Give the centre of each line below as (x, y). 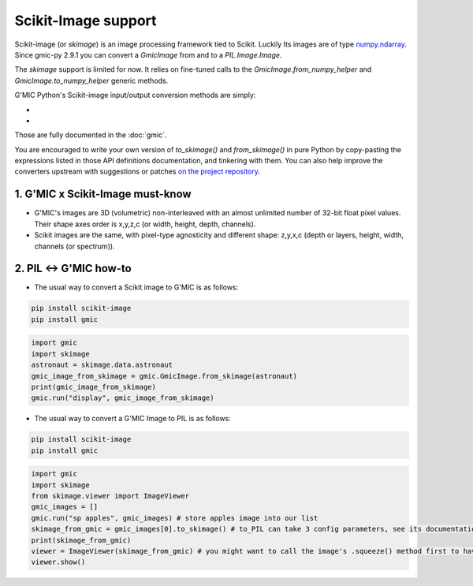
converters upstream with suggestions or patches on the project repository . (137, 172)
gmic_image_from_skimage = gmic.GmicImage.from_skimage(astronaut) (164, 376)
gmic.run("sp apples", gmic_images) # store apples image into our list (175, 518)
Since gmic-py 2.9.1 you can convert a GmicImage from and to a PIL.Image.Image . (148, 54)
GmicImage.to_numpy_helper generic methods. (91, 80)
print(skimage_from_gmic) (81, 540)
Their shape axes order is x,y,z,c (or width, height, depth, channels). (145, 224)
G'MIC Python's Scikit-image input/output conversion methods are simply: (135, 95)
